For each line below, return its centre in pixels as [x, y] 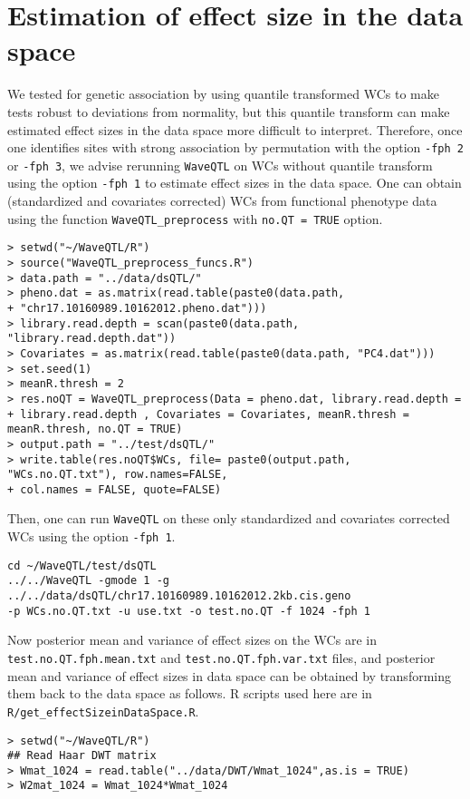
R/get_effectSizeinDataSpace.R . [103, 711]
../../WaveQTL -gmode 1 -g [88, 581]
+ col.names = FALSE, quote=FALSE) [115, 489]
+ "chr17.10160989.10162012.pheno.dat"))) [137, 308]
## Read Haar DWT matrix [82, 756]
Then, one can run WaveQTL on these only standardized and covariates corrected [229, 518]
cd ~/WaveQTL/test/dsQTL [82, 565]
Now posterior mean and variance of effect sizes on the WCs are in [192, 640]
